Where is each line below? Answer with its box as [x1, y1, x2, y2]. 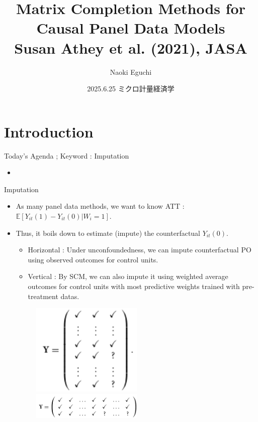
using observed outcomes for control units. [28, 254, 158, 264]
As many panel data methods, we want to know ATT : [16, 201, 185, 211]
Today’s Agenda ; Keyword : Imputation [4, 150, 129, 161]
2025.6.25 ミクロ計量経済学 [87, 83, 175, 94]
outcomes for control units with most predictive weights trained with [28, 280, 240, 291]
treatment [28, 291, 58, 301]
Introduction [4, 121, 94, 142]
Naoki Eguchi [110, 66, 152, 77]
